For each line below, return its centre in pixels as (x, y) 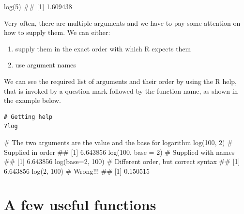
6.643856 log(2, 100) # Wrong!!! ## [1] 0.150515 (77, 171)
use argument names (46, 65)
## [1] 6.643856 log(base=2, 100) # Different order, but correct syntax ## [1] (122, 161)
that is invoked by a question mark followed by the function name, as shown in (121, 91)
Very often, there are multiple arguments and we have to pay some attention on (122, 23)
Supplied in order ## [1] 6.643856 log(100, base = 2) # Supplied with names (119, 152)
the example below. (32, 100)
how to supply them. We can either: (57, 32)
